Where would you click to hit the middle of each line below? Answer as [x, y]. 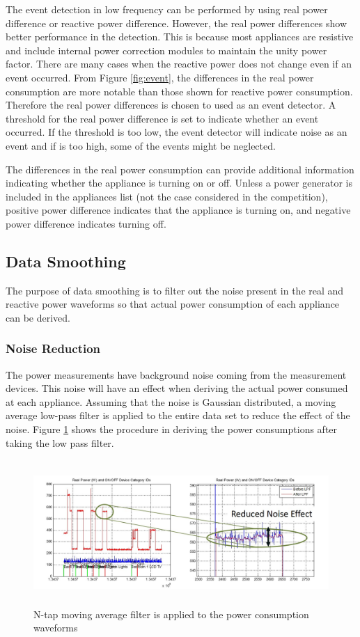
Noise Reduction [53, 348]
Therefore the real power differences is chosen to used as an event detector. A [171, 105]
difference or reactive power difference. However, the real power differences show [177, 23]
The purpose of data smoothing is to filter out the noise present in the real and [175, 290]
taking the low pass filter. [60, 442]
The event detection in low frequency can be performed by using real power [167, 9]
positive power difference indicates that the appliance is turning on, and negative [178, 210]
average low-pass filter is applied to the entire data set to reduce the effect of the [178, 415]
